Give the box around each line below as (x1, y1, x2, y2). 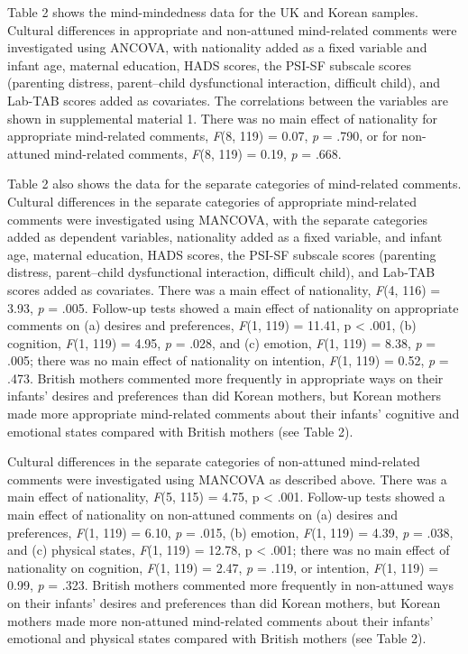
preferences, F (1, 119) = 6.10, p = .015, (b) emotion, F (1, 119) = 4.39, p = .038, (7, 522, 454, 541)
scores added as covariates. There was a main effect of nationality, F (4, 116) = (7, 280, 441, 299)
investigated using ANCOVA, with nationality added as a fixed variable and (7, 38, 427, 57)
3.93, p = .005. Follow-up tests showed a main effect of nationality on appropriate (7, 298, 459, 317)
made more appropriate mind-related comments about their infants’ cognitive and (7, 404, 460, 423)
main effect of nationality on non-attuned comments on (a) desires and (7, 505, 399, 524)
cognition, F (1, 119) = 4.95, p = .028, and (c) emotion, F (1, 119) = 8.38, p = (7, 333, 436, 352)
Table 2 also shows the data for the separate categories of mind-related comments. (7, 174, 462, 193)
